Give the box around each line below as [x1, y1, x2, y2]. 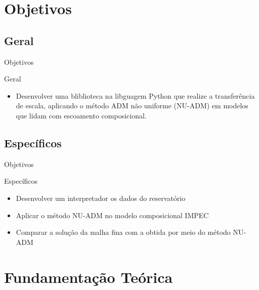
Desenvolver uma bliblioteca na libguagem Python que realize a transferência [16, 90, 255, 101]
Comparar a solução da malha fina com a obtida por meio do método [16, 227, 231, 237]
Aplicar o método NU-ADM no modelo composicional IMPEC [16, 210, 209, 220]
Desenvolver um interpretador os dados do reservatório [16, 192, 186, 203]
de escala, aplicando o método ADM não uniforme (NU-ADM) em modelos [16, 100, 248, 111]
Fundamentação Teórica [4, 266, 173, 287]
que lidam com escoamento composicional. [16, 110, 147, 120]
